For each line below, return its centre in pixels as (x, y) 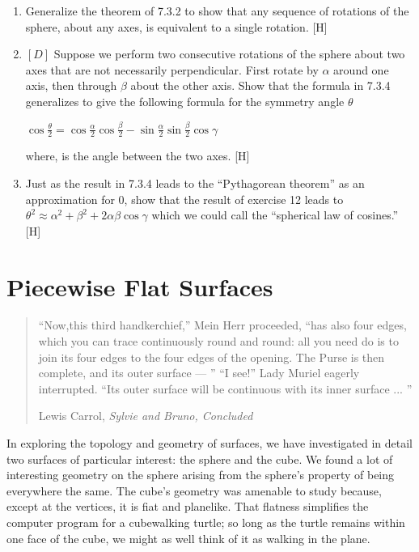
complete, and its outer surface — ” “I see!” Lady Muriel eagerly (199, 373)
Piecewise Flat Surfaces (140, 286)
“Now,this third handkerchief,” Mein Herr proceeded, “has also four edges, (222, 325)
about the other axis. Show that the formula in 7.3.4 (260, 85)
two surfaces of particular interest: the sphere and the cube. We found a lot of (200, 459)
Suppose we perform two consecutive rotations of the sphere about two (229, 54)
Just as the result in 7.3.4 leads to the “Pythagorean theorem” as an (195, 183)
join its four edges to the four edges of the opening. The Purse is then (212, 357)
